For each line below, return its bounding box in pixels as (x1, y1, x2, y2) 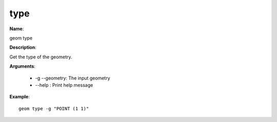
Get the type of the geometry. (9, 54, 72, 60)
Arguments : (9, 63, 36, 69)
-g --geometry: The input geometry (35, 75, 110, 81)
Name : (9, 26, 24, 32)
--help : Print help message (35, 82, 93, 88)
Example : (9, 94, 30, 100)
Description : (9, 44, 37, 51)
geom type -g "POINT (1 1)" (18, 106, 89, 111)
